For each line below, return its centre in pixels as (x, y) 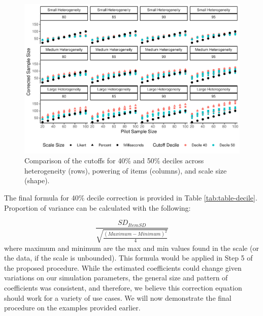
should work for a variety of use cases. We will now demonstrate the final (118, 297)
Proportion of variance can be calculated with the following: (97, 207)
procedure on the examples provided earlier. (72, 308)
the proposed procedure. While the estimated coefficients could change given (123, 267)
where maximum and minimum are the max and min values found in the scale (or (131, 248)
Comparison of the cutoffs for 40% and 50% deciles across (114, 161)
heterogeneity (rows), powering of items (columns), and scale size (126, 170)
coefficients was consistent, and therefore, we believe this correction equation (123, 287)
